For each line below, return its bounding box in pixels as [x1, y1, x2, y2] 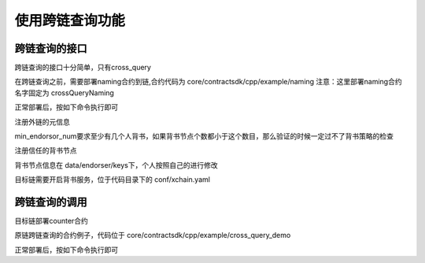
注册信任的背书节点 [14, 146, 77, 155]
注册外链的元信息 [14, 117, 70, 126]
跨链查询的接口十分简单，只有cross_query [14, 63, 151, 72]
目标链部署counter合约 [14, 217, 88, 226]
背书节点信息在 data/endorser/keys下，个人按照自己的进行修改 [14, 160, 218, 169]
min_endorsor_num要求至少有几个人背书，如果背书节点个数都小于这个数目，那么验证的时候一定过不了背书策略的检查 [14, 131, 394, 141]
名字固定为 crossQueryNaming [14, 87, 114, 98]
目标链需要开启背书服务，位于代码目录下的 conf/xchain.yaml [14, 175, 210, 184]
